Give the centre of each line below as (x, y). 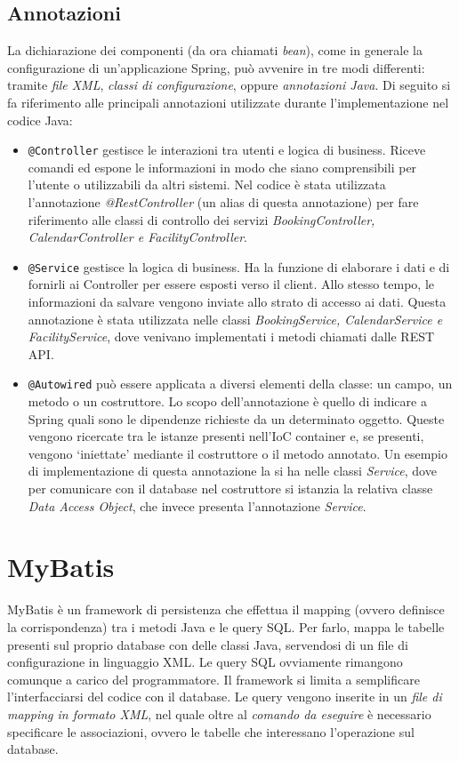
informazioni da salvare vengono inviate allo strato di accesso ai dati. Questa (237, 302)
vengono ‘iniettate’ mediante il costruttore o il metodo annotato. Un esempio (238, 453)
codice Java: (40, 120)
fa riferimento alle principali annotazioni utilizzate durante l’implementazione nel (228, 102)
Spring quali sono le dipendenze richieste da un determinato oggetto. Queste (236, 418)
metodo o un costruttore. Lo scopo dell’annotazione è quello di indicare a (227, 401)
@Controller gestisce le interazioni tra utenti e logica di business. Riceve (227, 150)
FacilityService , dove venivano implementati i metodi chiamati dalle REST (231, 336)
